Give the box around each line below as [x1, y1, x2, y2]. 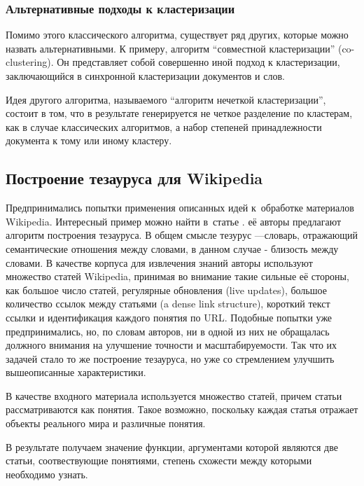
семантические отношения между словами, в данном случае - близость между [6, 241, 339, 256]
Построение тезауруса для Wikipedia [6, 167, 263, 189]
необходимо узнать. [6, 466, 88, 481]
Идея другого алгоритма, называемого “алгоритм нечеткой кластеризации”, [6, 92, 326, 106]
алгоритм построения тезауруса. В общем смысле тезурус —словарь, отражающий [6, 228, 358, 242]
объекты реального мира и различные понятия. [6, 416, 206, 431]
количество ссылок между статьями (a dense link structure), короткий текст [6, 296, 330, 311]
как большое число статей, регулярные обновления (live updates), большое [6, 282, 327, 297]
